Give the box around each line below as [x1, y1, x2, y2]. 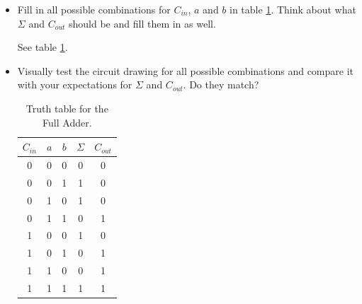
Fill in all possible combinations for [17, 2, 171, 16]
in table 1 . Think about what [230, 2, 356, 16]
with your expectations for [17, 77, 132, 92]
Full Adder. [43, 115, 92, 129]
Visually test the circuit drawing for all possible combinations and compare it [17, 63, 354, 78]
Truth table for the [26, 100, 108, 115]
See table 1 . [17, 40, 68, 54]
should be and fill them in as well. [69, 16, 216, 30]
